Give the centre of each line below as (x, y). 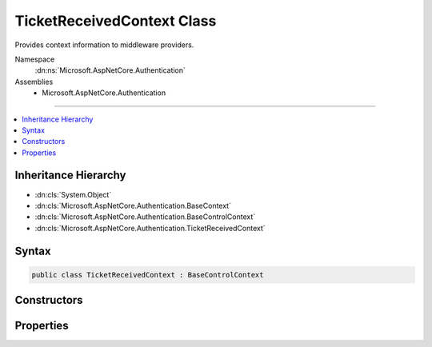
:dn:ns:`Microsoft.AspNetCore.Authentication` (110, 70)
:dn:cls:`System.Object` (73, 194)
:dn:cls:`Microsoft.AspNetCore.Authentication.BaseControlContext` (145, 217)
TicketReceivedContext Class (116, 21)
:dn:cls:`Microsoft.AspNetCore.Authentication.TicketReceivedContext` (150, 228)
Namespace (35, 59)
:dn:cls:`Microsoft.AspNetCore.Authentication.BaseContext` (133, 205)
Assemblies (34, 82)
